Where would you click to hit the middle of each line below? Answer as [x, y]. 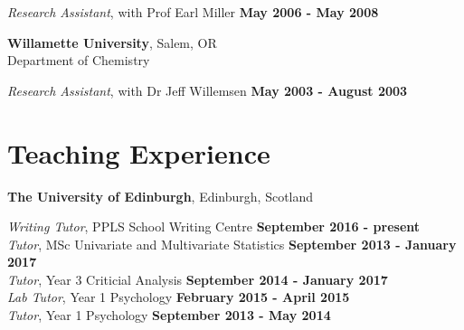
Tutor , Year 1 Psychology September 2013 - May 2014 [169, 315]
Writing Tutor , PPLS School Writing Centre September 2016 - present [214, 226]
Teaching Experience [139, 152]
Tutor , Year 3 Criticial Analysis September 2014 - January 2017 [198, 279]
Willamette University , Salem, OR [112, 42]
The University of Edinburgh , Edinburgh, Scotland [161, 196]
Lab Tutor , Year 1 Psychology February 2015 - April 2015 [179, 297]
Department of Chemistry [79, 60]
